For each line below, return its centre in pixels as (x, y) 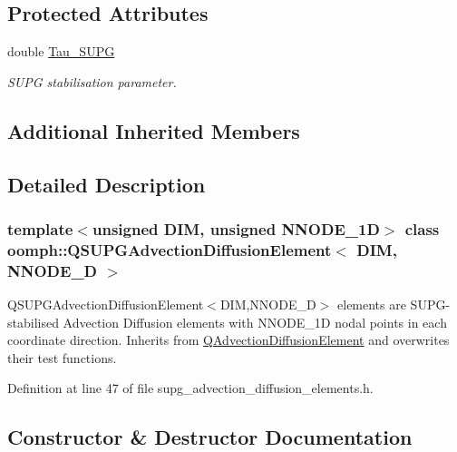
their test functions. (62, 357)
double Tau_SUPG (61, 51)
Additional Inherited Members (154, 130)
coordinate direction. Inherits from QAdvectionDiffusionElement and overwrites (228, 340)
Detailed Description (107, 184)
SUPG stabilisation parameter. (92, 81)
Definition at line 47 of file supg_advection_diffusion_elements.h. (190, 388)
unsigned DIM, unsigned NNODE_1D (236, 228)
